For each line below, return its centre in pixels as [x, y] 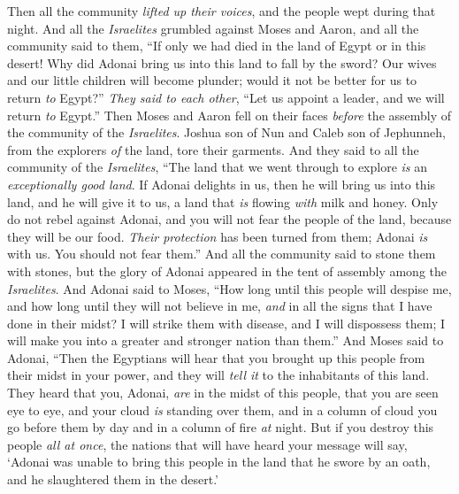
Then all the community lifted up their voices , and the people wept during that [222, 11]
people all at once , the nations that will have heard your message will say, [207, 444]
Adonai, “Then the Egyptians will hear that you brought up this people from [216, 357]
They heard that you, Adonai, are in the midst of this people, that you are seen [223, 393]
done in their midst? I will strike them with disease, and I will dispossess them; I [226, 323]
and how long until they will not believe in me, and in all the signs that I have [220, 306]
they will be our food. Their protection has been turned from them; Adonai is [218, 236]
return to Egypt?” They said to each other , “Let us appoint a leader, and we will [226, 97]
